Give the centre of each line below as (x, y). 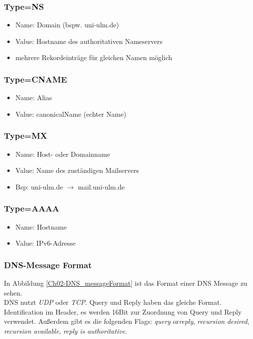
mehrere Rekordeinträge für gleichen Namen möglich (94, 57)
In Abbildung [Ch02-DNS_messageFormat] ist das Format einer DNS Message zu (126, 283)
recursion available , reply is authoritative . (66, 331)
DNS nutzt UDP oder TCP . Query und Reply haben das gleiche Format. (113, 302)
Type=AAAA (32, 208)
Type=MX (26, 136)
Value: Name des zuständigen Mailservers (77, 170)
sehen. (13, 292)
